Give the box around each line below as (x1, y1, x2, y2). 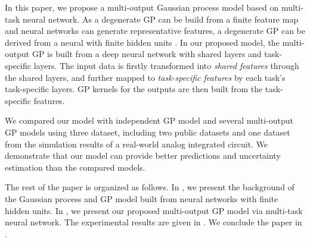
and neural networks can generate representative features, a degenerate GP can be (5, 24, 305, 37)
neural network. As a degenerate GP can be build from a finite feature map (23, 12, 299, 25)
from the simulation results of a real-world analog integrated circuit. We (5, 137, 268, 150)
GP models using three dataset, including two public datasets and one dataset (5, 125, 290, 138)
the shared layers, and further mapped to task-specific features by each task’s (5, 71, 286, 83)
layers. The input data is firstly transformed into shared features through (33, 59, 299, 71)
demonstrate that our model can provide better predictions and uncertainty (5, 149, 281, 162)
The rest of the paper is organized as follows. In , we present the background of (5, 181, 294, 193)
